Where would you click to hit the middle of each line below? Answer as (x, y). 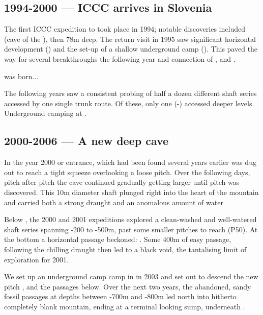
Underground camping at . (46, 113)
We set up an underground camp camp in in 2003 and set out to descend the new (131, 276)
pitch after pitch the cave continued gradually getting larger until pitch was (122, 182)
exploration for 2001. (36, 259)
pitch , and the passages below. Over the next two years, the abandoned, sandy (128, 286)
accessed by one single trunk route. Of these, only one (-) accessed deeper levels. (129, 103)
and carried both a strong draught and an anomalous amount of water (114, 202)
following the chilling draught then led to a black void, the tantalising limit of (125, 249)
